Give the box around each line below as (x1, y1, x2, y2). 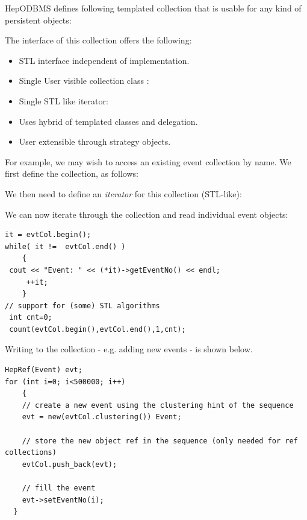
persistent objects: (5, 13, 72, 26)
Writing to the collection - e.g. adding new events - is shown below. (5, 343, 253, 355)
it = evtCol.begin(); (5, 230, 91, 239)
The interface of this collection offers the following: (5, 34, 192, 46)
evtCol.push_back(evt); (22, 460, 117, 469)
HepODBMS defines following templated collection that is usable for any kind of (5, 2, 302, 14)
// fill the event (22, 484, 96, 492)
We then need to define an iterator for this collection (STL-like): (5, 187, 242, 200)
